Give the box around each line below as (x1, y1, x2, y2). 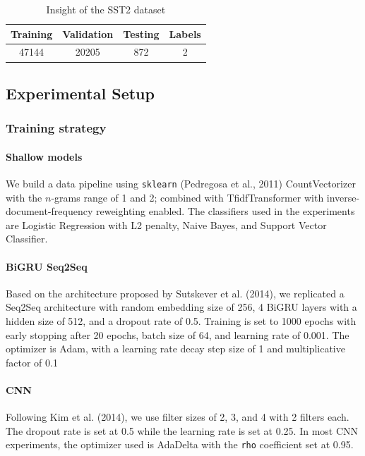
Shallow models (6, 149, 83, 164)
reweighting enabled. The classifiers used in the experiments (95, 204, 355, 218)
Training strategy (6, 119, 107, 137)
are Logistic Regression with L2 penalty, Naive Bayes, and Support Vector (6, 217, 327, 232)
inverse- (326, 190, 360, 204)
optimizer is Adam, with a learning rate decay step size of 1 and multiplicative (6, 341, 345, 356)
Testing (123, 26, 160, 41)
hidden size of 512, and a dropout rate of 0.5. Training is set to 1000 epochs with (6, 313, 357, 328)
